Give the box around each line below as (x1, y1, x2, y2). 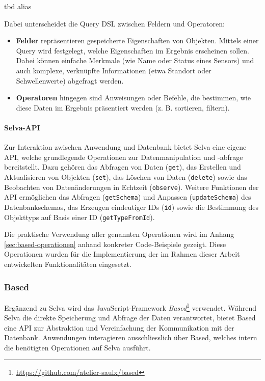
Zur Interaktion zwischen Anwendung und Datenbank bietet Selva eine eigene (4, 142, 247, 152)
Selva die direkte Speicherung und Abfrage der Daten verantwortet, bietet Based (4, 312, 256, 323)
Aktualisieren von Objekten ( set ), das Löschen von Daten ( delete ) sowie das (4, 171, 247, 182)
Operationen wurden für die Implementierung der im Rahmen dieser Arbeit (4, 249, 240, 259)
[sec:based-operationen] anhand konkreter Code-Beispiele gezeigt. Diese (4, 238, 226, 249)
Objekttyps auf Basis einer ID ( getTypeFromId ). (4, 211, 155, 222)
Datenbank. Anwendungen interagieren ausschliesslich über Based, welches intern (4, 332, 257, 343)
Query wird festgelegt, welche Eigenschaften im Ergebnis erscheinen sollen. (16, 45, 249, 56)
